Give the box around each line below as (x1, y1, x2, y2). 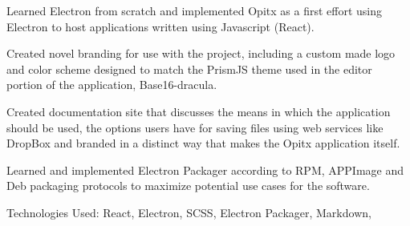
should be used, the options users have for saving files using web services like (6, 119, 384, 135)
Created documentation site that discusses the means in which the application (6, 103, 391, 119)
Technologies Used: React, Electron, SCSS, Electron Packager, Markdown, (6, 204, 371, 220)
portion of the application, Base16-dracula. (6, 76, 217, 93)
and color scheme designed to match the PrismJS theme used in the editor (6, 60, 372, 77)
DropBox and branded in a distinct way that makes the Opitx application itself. (6, 135, 400, 151)
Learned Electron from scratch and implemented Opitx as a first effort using (6, 2, 382, 18)
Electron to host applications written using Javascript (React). (6, 18, 315, 34)
